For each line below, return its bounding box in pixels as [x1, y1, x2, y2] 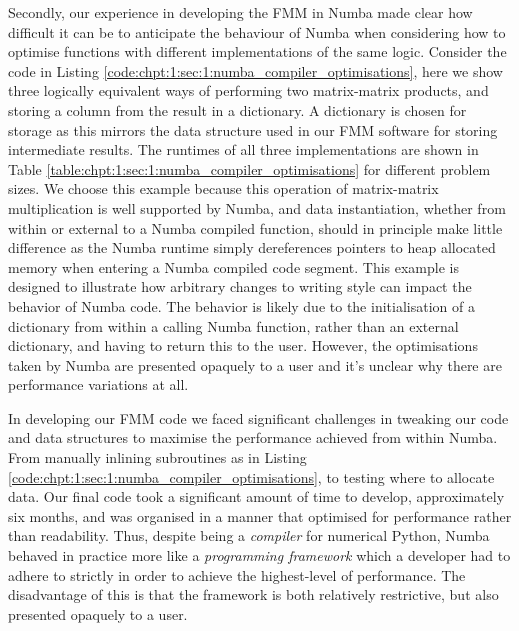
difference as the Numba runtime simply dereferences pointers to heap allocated [8, 237, 496, 258]
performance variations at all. [8, 374, 189, 395]
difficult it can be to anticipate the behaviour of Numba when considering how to [8, 21, 506, 42]
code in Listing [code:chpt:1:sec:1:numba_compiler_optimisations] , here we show [8, 60, 503, 81]
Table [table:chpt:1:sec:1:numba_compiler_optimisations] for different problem [8, 158, 491, 179]
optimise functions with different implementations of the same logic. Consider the [8, 41, 507, 62]
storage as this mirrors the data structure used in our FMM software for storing [8, 119, 498, 140]
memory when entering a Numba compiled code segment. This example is [8, 256, 459, 277]
